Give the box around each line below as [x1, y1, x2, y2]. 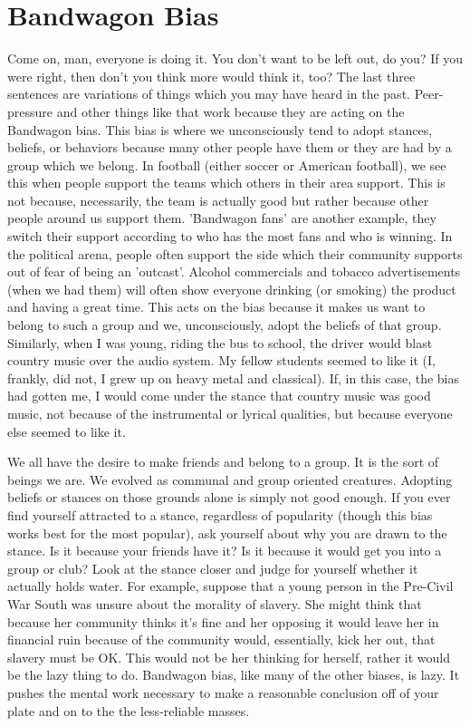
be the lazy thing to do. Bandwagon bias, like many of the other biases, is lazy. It [7, 665, 460, 684]
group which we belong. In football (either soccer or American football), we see [7, 155, 446, 174]
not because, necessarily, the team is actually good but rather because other [7, 190, 429, 209]
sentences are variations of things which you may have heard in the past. [7, 84, 410, 103]
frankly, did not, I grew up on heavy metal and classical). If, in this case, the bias [7, 368, 460, 387]
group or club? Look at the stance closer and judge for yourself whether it [7, 558, 418, 577]
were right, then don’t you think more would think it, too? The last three [7, 66, 416, 85]
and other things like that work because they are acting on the [56, 102, 405, 121]
